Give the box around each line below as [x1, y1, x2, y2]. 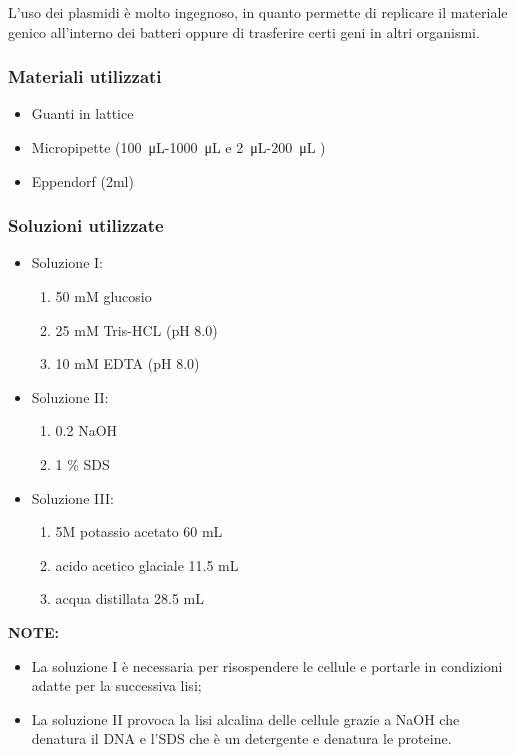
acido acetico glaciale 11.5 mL [55, 554, 239, 575]
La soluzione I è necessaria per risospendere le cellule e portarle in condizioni [31, 655, 503, 676]
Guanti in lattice [31, 103, 134, 124]
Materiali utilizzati [8, 64, 162, 89]
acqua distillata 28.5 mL [55, 588, 205, 609]
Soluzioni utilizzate [8, 213, 164, 238]
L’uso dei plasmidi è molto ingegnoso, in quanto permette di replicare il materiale [8, 2, 508, 22]
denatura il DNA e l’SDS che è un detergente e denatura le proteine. [31, 728, 452, 749]
